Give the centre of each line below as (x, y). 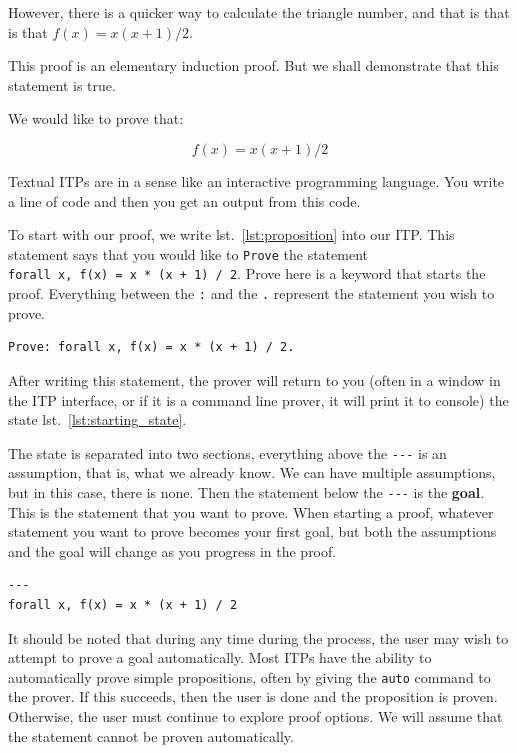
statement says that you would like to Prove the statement (188, 253)
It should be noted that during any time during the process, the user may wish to (258, 637)
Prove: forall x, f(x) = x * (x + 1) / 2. (151, 347)
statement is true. (62, 84)
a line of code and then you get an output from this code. (184, 200)
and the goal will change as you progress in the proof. (172, 550)
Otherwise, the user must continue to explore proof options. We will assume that (255, 716)
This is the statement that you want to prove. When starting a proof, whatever (251, 511)
